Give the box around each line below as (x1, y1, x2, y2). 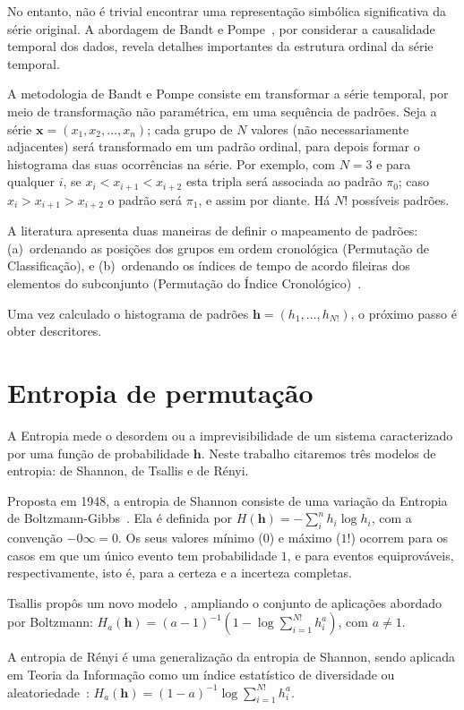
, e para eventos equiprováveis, (287, 545, 454, 564)
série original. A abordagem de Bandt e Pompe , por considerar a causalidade (7, 19, 435, 38)
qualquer (7, 172, 55, 191)
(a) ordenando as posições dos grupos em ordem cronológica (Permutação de (7, 238, 429, 257)
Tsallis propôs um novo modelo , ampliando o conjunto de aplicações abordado (7, 593, 442, 612)
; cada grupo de (147, 119, 233, 138)
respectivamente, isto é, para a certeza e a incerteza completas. (7, 563, 352, 582)
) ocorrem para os (350, 528, 449, 547)
